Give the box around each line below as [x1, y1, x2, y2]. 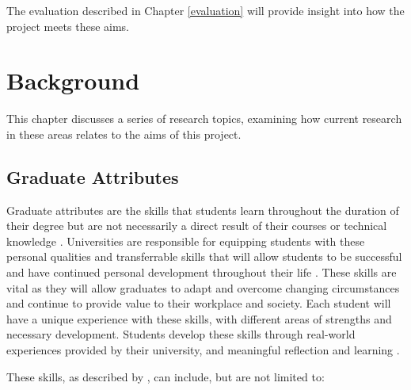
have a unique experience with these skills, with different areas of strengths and [6, 310, 392, 327]
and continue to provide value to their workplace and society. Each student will [6, 295, 391, 312]
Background [6, 64, 140, 97]
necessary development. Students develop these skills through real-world [6, 326, 356, 342]
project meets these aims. [6, 17, 130, 34]
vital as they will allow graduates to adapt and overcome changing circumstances [6, 279, 400, 296]
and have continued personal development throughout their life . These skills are [6, 264, 397, 281]
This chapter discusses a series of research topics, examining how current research [6, 110, 402, 127]
